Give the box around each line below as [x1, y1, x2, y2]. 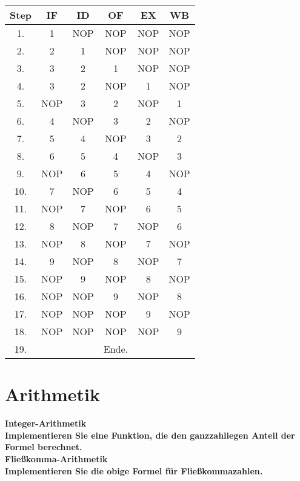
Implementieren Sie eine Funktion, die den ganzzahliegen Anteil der [5, 428, 295, 441]
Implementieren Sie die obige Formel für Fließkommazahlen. [5, 464, 263, 477]
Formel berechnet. [5, 440, 82, 453]
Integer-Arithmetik [5, 417, 87, 430]
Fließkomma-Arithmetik [5, 452, 108, 465]
